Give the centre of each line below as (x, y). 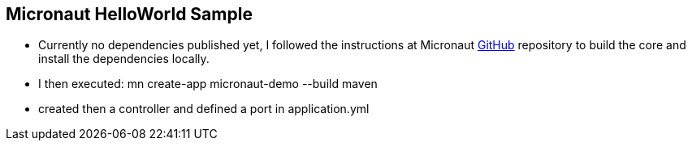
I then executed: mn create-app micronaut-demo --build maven (208, 84)
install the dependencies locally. (124, 59)
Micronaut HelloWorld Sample (129, 14)
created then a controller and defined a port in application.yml (204, 109)
